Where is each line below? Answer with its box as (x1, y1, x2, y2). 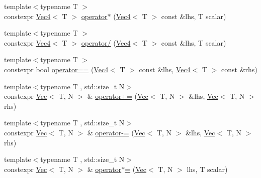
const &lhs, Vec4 (139, 64, 191, 74)
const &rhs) (221, 64, 257, 74)
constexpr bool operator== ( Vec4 (4, 64, 109, 74)
